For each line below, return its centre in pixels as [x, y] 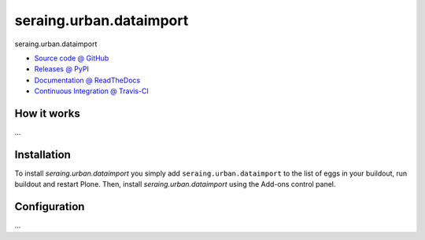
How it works [47, 113]
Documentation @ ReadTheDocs [87, 80]
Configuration [50, 207]
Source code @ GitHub [72, 58]
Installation [42, 154]
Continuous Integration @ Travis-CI [92, 91]
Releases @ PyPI [62, 69]
